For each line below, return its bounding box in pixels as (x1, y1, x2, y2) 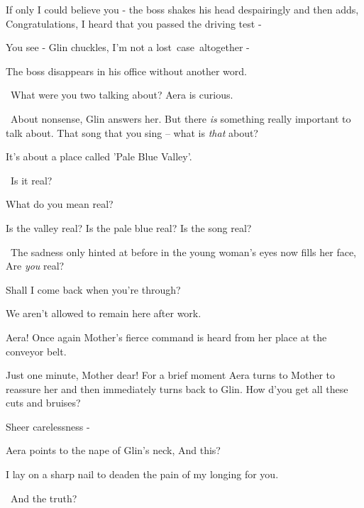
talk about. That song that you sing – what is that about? (6, 125, 258, 140)
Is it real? (10, 172, 53, 187)
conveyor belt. (6, 343, 67, 358)
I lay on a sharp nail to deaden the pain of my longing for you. (6, 467, 279, 482)
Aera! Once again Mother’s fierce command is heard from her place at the (6, 329, 327, 344)
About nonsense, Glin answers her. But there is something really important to (10, 111, 351, 126)
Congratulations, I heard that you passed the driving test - (6, 16, 262, 31)
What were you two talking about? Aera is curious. (11, 87, 233, 102)
